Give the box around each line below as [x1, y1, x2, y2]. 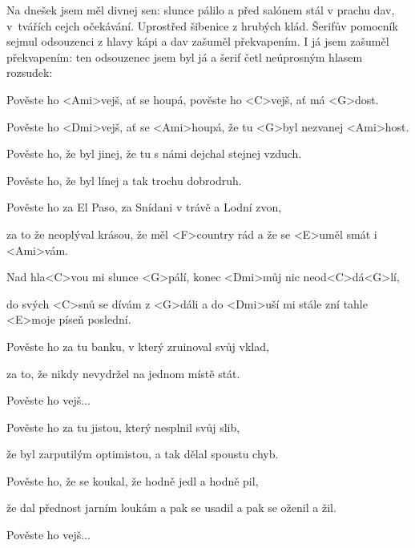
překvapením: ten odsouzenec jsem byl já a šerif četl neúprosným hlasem [6, 48, 363, 65]
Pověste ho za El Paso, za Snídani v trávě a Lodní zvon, [6, 199, 282, 216]
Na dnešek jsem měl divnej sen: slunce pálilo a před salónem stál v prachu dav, [6, 2, 395, 18]
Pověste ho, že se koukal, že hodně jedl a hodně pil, [6, 472, 259, 489]
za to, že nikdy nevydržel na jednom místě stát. [6, 365, 240, 381]
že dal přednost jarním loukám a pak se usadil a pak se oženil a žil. [6, 499, 336, 516]
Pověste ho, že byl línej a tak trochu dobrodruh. [6, 171, 242, 188]
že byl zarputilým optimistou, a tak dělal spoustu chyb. [6, 445, 279, 462]
